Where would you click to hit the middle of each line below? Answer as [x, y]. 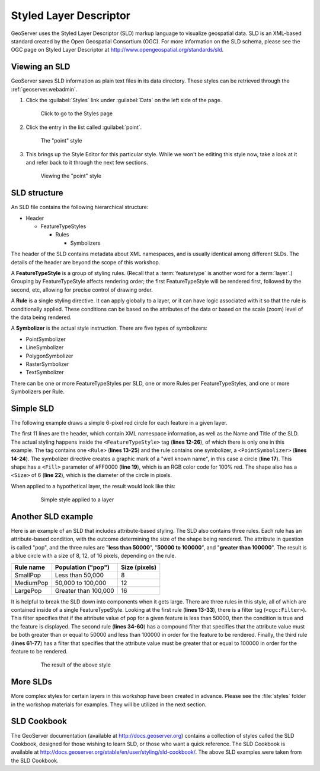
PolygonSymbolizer [49, 356]
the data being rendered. [41, 317]
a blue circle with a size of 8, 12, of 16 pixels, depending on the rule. [94, 556]
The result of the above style [76, 665]
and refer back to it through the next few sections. [87, 162]
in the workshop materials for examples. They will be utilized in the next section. [109, 704]
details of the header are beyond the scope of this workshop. [86, 262]
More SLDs [32, 682]
